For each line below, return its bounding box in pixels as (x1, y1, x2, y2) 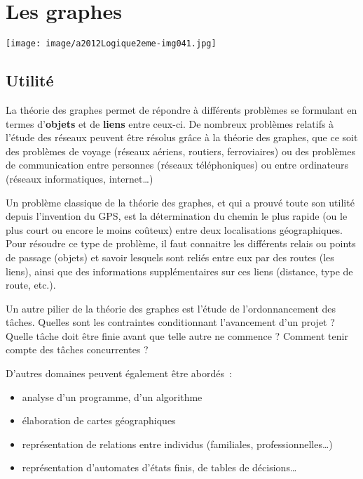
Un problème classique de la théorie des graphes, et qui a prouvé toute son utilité (6, 195, 355, 209)
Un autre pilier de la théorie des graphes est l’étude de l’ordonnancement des (6, 301, 336, 315)
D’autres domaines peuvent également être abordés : (6, 366, 232, 381)
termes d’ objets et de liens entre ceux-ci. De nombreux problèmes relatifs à (6, 116, 334, 131)
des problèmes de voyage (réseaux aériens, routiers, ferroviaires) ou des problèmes (6, 143, 356, 158)
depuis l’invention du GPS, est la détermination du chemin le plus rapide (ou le (6, 209, 348, 223)
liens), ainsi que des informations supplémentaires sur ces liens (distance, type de (6, 263, 353, 278)
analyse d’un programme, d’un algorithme (22, 389, 203, 404)
